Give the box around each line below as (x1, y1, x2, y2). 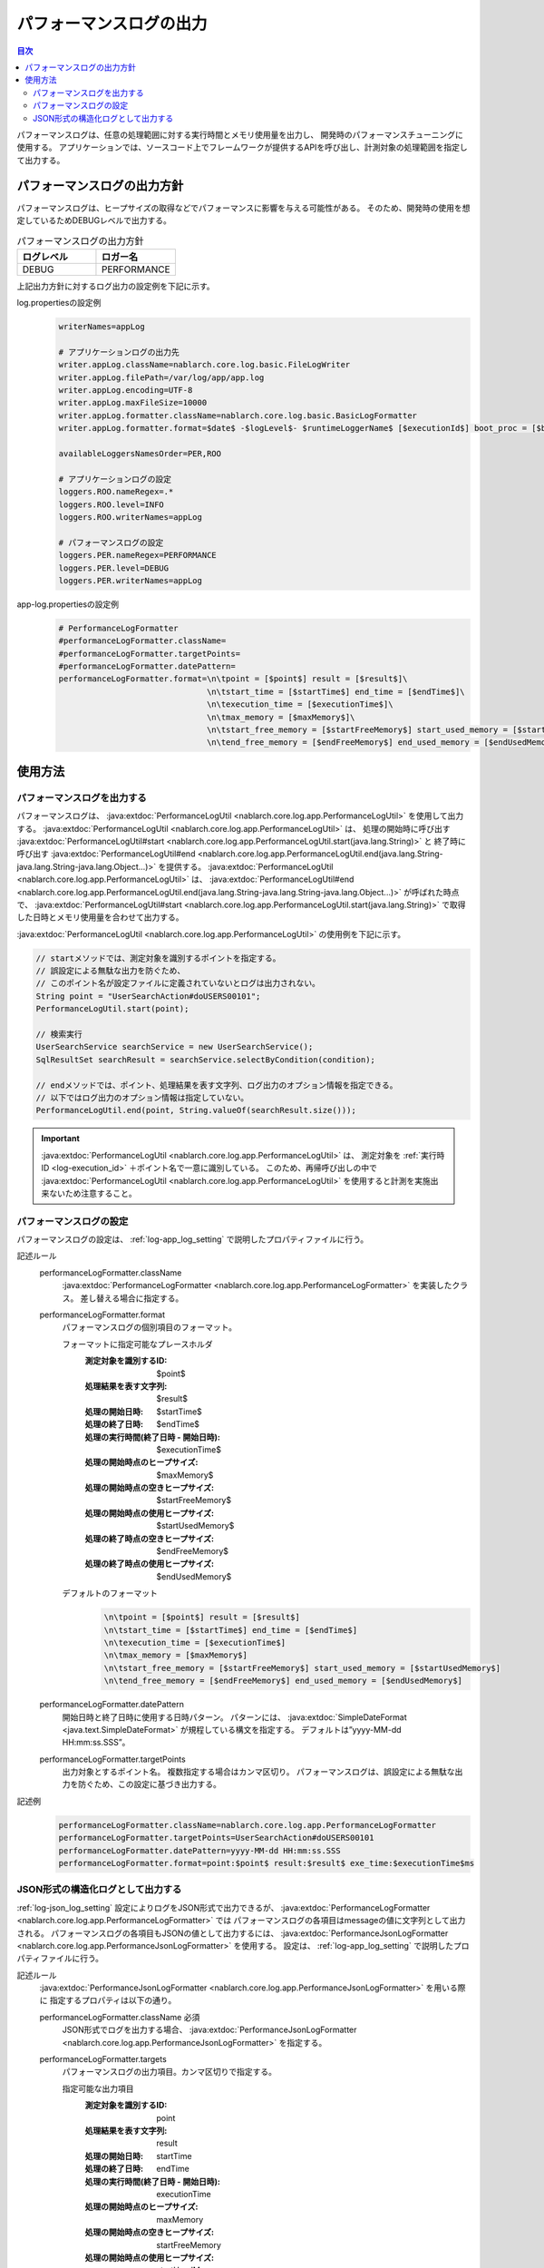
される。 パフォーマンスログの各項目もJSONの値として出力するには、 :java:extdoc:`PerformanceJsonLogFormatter (16, 1928, 449, 1939)
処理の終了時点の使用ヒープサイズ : (84, 1559, 215, 1569)
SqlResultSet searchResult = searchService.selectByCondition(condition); (35, 1054, 376, 1065)
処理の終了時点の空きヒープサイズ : (84, 1533, 215, 1544)
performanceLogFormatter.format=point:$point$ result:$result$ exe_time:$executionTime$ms (58, 1858, 475, 1868)
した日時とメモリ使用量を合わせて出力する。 (16, 912, 184, 923)
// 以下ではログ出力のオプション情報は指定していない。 (35, 1092, 249, 1102)
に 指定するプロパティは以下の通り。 (39, 1995, 177, 2006)
